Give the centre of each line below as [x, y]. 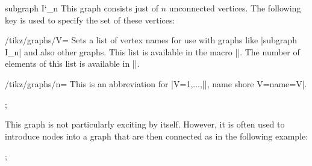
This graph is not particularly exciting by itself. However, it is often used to [145, 124]
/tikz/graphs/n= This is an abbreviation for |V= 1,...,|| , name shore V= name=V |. [156, 83]
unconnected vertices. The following [235, 8]
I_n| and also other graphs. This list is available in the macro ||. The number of [152, 51]
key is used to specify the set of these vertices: [90, 20]
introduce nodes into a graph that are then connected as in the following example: [157, 136]
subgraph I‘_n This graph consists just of [82, 8]
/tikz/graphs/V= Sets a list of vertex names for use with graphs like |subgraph [151, 40]
